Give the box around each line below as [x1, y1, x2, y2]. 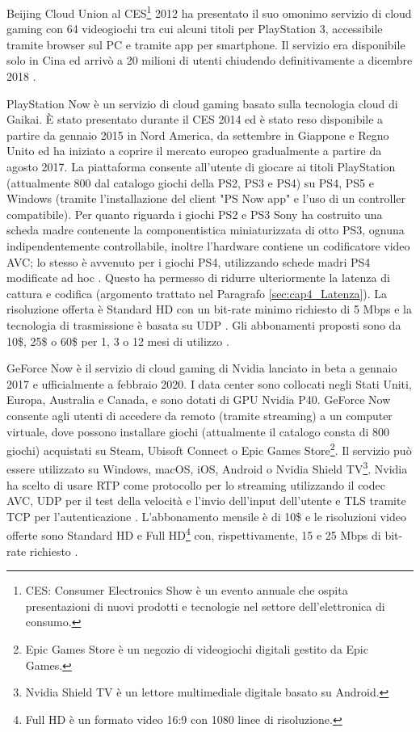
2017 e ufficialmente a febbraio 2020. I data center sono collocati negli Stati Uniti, [6, 375, 412, 392]
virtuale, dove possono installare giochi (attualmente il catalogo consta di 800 [6, 423, 390, 440]
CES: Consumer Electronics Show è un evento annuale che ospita [25, 582, 348, 599]
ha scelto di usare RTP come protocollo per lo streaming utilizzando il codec [6, 476, 385, 493]
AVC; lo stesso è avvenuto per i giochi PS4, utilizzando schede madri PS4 [6, 253, 371, 270]
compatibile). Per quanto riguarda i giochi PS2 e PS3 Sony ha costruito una [6, 205, 383, 222]
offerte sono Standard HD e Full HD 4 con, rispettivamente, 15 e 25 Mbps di [6, 524, 381, 544]
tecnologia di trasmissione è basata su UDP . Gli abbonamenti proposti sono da [6, 316, 401, 333]
